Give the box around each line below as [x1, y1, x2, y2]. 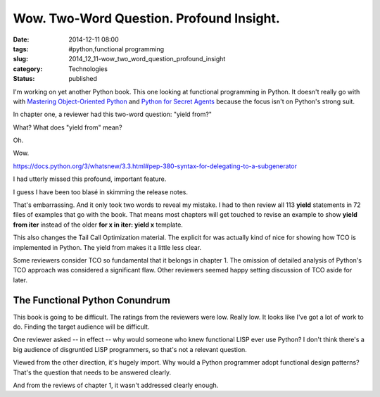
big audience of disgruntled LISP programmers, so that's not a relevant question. [13, 345, 248, 353]
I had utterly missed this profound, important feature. [13, 175, 167, 183]
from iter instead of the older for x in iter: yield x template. [13, 220, 183, 229]
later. [13, 275, 28, 284]
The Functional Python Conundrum [13, 294, 170, 306]
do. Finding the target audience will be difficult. [13, 322, 150, 331]
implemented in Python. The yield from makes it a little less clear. [13, 243, 202, 251]
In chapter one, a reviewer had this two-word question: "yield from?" [13, 110, 213, 119]
